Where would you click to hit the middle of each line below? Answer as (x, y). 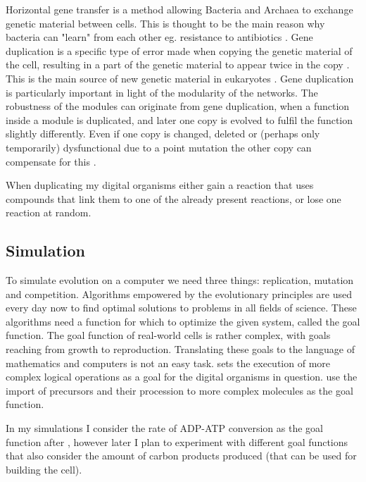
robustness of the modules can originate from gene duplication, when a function (178, 106)
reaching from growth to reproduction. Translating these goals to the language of (180, 349)
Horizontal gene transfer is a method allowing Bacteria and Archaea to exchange (179, 9)
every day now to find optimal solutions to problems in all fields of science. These (181, 308)
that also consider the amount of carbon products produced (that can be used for (181, 456)
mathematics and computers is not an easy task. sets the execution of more (168, 363)
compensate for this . (51, 161)
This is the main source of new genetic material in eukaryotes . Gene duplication (180, 78)
